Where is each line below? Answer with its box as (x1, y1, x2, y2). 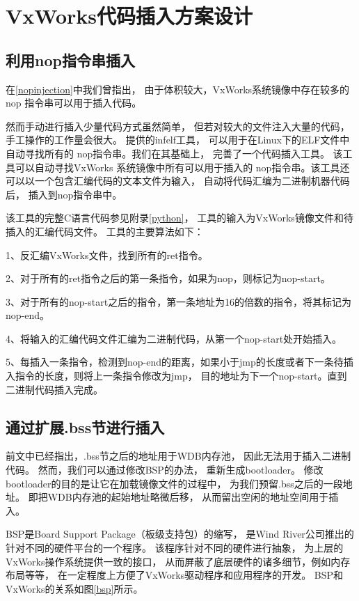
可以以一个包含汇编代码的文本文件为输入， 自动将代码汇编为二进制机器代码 (6, 173, 350, 188)
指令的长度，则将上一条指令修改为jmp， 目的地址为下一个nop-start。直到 (15, 368, 347, 383)
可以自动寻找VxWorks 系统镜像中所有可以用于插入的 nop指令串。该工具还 (15, 159, 350, 174)
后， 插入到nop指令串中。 (6, 187, 122, 201)
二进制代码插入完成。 (6, 382, 103, 396)
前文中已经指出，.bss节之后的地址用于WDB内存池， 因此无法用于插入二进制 (6, 448, 351, 463)
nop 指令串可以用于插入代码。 (6, 95, 142, 110)
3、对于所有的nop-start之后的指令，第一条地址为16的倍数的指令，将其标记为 (6, 294, 352, 309)
